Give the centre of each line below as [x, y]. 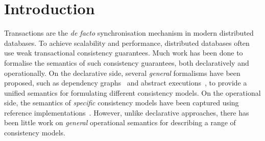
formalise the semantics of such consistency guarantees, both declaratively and [127, 62]
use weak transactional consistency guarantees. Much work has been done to [124, 53]
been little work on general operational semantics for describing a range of [120, 122]
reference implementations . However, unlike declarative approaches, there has [127, 112]
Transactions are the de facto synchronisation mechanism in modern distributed [129, 33]
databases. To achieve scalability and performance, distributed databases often [127, 43]
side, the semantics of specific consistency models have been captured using [122, 103]
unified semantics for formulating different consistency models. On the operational [132, 92]
